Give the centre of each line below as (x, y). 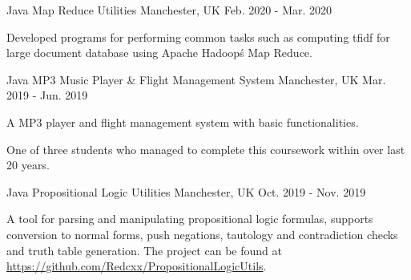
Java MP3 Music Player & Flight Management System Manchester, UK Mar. (196, 79)
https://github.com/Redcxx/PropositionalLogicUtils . (137, 266)
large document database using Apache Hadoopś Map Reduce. (159, 53)
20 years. (28, 165)
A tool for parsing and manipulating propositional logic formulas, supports (190, 219)
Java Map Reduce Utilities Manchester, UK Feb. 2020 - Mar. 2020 (169, 10)
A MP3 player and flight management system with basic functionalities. (183, 122)
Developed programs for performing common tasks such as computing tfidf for (198, 37)
